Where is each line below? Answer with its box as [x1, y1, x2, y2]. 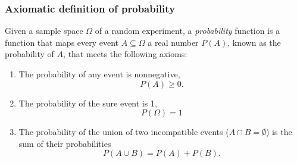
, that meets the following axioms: [63, 48, 187, 60]
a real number [148, 36, 199, 48]
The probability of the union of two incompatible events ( [18, 126, 229, 138]
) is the [266, 126, 292, 138]
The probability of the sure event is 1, [18, 96, 157, 109]
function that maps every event [5, 36, 119, 48]
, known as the [227, 36, 281, 48]
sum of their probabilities [18, 137, 111, 149]
